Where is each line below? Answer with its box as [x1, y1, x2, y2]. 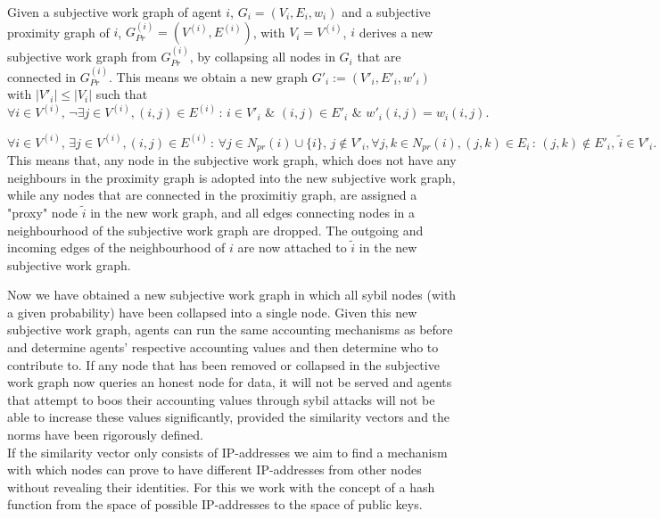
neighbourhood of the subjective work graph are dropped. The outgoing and [7, 220, 424, 239]
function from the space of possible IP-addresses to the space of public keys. [7, 495, 423, 514]
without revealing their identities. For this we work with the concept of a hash [7, 477, 435, 496]
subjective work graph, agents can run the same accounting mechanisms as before [7, 320, 453, 339]
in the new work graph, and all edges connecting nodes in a [90, 202, 415, 221]
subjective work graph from [7, 47, 157, 66]
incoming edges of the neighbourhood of [7, 238, 226, 257]
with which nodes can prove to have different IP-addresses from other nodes [7, 460, 422, 479]
